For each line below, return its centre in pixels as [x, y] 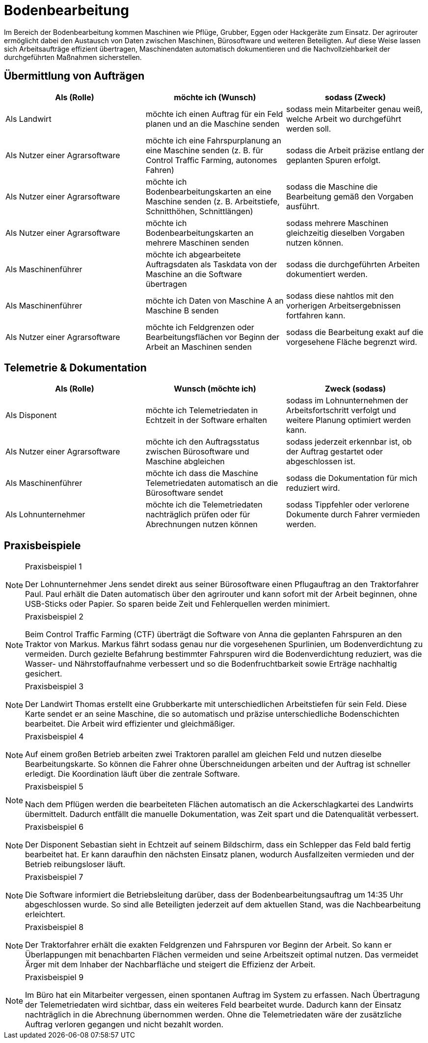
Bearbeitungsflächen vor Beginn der [213, 337]
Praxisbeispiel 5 [54, 787]
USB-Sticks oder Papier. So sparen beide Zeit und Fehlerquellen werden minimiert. [178, 604]
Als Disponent [31, 415]
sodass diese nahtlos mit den [340, 296]
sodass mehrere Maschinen [337, 223]
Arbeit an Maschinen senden [199, 347]
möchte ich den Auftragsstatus [202, 442]
